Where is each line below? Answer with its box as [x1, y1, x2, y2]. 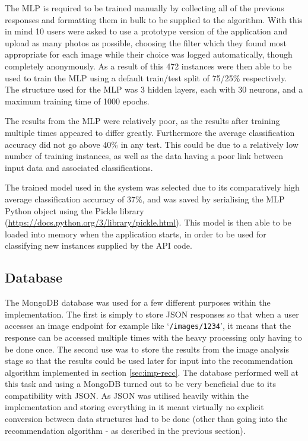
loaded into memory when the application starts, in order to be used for [5, 227, 266, 240]
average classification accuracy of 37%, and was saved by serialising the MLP [5, 192, 285, 205]
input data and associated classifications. [5, 161, 153, 173]
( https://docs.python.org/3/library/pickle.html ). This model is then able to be [5, 216, 291, 229]
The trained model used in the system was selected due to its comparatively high [5, 181, 300, 193]
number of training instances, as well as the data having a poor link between [5, 150, 284, 162]
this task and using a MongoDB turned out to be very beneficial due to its [5, 377, 276, 390]
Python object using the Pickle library [5, 204, 144, 217]
